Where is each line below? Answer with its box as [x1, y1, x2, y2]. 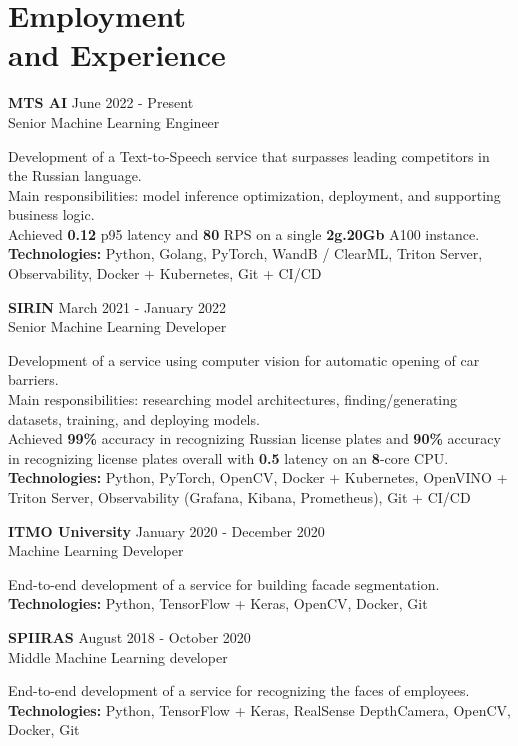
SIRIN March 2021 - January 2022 [8, 296, 227, 317]
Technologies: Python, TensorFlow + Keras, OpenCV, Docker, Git [8, 593, 428, 614]
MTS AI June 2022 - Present [8, 92, 194, 113]
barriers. [8, 369, 59, 390]
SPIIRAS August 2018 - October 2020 [8, 626, 251, 647]
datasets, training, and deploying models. [8, 408, 260, 429]
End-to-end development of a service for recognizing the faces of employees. [8, 680, 470, 701]
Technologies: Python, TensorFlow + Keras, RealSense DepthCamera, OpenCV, [8, 699, 511, 720]
